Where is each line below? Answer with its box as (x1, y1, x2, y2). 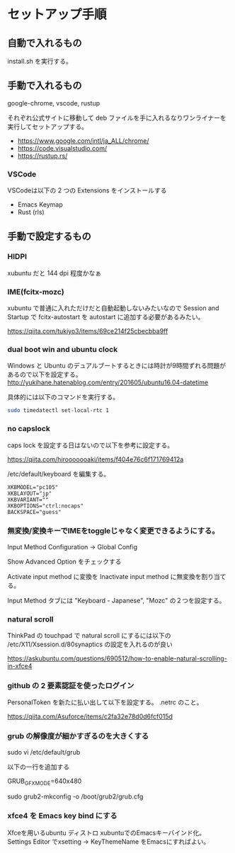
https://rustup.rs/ (17, 151, 68, 160)
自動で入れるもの (7, 37, 82, 49)
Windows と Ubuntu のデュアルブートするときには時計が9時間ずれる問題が (7, 362, 227, 370)
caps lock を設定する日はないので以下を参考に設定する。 (7, 440, 174, 450)
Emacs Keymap (17, 200, 63, 209)
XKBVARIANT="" (7, 496, 50, 503)
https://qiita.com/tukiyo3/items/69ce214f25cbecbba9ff (7, 327, 168, 336)
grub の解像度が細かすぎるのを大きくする (7, 731, 149, 741)
